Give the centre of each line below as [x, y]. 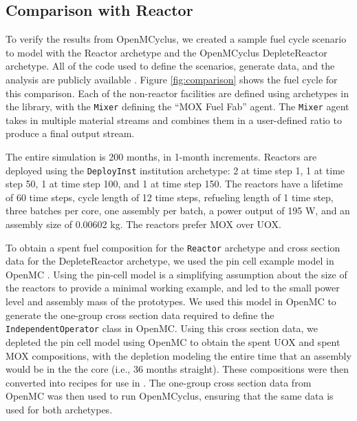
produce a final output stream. [70, 133]
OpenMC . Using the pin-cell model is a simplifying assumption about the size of [176, 274]
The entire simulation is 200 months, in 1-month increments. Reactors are [161, 157]
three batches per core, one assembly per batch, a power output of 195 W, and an [178, 210]
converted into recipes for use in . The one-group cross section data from [159, 382]
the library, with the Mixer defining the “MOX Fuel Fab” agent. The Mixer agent [177, 106]
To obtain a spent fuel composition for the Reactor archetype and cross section [173, 247]
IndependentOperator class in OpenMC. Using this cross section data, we [162, 328]
